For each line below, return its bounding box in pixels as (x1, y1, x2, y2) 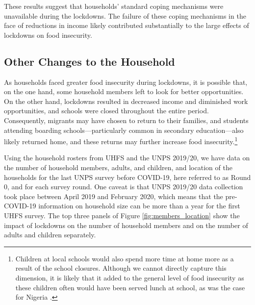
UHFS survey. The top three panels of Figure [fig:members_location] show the (4, 210, 240, 220)
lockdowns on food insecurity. (4, 29, 92, 40)
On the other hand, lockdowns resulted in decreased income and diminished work (4, 96, 248, 106)
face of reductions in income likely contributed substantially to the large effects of (4, 20, 249, 30)
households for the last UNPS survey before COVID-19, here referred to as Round (4, 172, 251, 182)
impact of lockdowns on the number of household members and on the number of (4, 220, 248, 230)
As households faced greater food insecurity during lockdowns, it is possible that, (4, 76, 248, 87)
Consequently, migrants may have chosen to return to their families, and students (4, 115, 249, 125)
